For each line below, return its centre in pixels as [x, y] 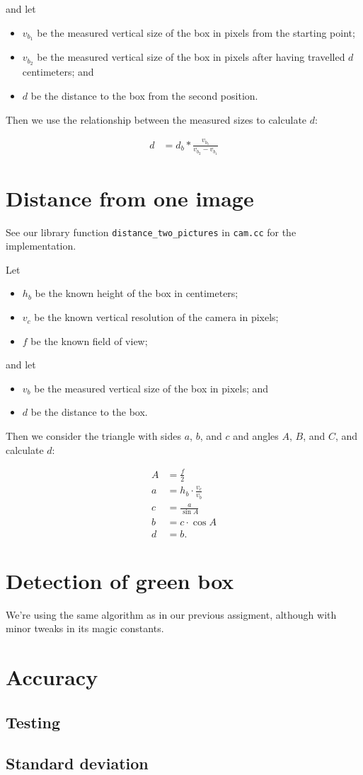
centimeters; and [58, 72]
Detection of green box [120, 580]
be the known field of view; [89, 340]
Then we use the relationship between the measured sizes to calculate [156, 119]
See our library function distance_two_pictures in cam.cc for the [151, 232]
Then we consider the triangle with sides [94, 436]
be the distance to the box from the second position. [144, 95]
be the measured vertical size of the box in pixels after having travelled [191, 57]
